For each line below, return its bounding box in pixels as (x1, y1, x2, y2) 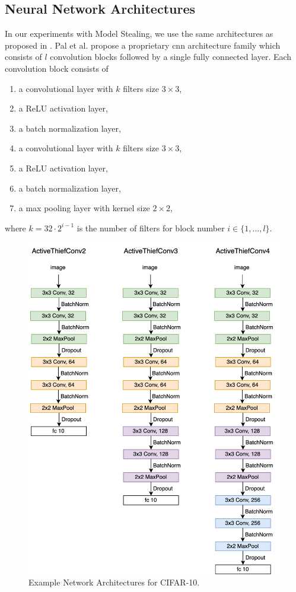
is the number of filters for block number (77, 221, 225, 234)
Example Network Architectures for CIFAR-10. (28, 576, 200, 588)
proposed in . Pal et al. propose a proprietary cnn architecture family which (5, 39, 281, 51)
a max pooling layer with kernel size (18, 202, 150, 214)
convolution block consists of (5, 62, 109, 74)
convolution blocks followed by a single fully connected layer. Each (50, 50, 292, 63)
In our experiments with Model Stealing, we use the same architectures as (5, 27, 273, 40)
